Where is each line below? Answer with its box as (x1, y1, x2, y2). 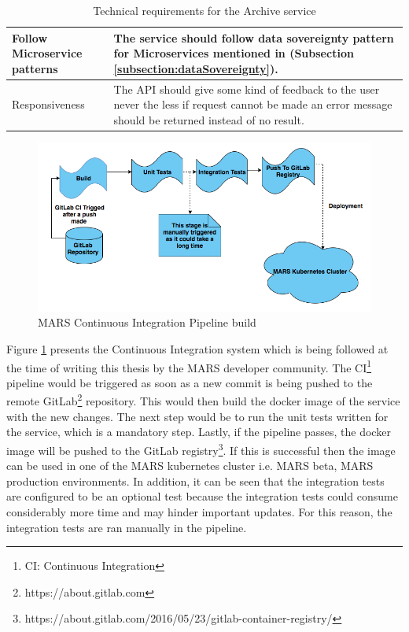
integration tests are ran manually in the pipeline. (6, 519, 247, 535)
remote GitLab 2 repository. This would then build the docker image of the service (6, 390, 400, 409)
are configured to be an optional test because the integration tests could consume (6, 488, 398, 504)
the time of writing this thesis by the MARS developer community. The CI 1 (6, 357, 372, 375)
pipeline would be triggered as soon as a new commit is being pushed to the (6, 374, 373, 390)
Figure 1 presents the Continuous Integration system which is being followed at (6, 341, 389, 357)
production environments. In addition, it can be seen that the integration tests (6, 472, 385, 489)
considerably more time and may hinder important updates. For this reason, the (6, 503, 392, 519)
